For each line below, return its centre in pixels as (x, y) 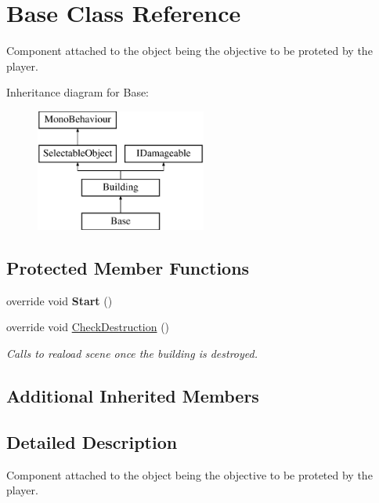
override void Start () (60, 300)
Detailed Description (92, 441)
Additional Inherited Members (133, 396)
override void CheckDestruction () (88, 327)
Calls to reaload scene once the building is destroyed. (132, 354)
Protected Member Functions (128, 268)
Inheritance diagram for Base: (78, 92)
